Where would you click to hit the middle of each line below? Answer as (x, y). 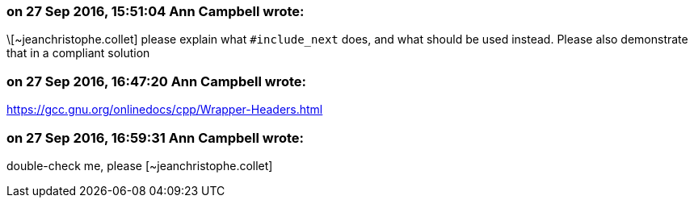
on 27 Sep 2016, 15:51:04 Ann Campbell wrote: (156, 11)
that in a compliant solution (78, 53)
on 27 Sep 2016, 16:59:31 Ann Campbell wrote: (156, 137)
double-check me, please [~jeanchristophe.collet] (140, 165)
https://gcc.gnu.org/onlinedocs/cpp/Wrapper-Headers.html (165, 110)
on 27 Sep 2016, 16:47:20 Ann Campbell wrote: (156, 81)
